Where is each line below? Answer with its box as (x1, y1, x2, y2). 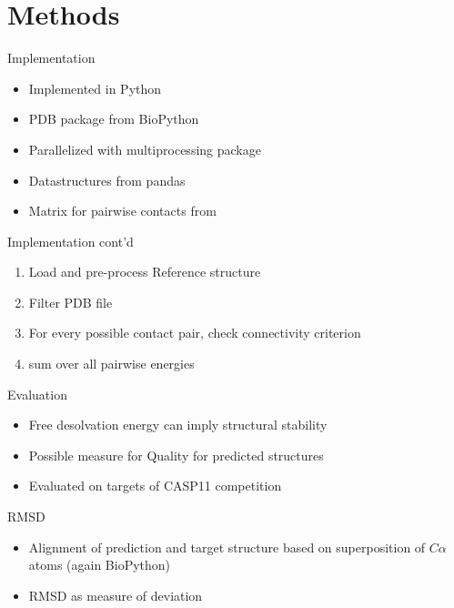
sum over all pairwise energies (28, 354, 195, 373)
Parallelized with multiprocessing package (28, 139, 261, 158)
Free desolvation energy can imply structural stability (28, 415, 328, 434)
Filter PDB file (28, 292, 113, 311)
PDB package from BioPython (28, 109, 199, 128)
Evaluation (7, 384, 67, 403)
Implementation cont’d (7, 231, 134, 250)
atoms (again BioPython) (28, 555, 171, 574)
